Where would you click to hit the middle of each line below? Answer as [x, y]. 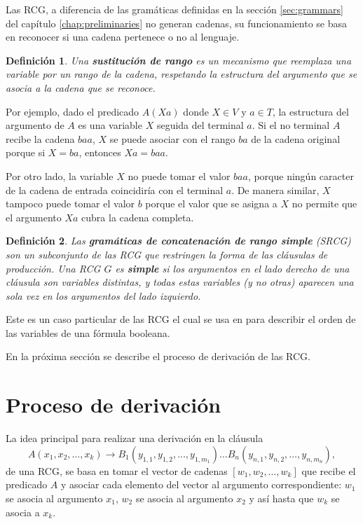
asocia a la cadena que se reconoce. [81, 87]
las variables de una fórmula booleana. [88, 332]
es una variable [110, 125]
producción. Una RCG [53, 268]
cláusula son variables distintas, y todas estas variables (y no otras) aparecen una [180, 282]
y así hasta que [281, 498]
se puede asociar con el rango [172, 138]
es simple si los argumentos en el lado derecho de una [232, 268]
